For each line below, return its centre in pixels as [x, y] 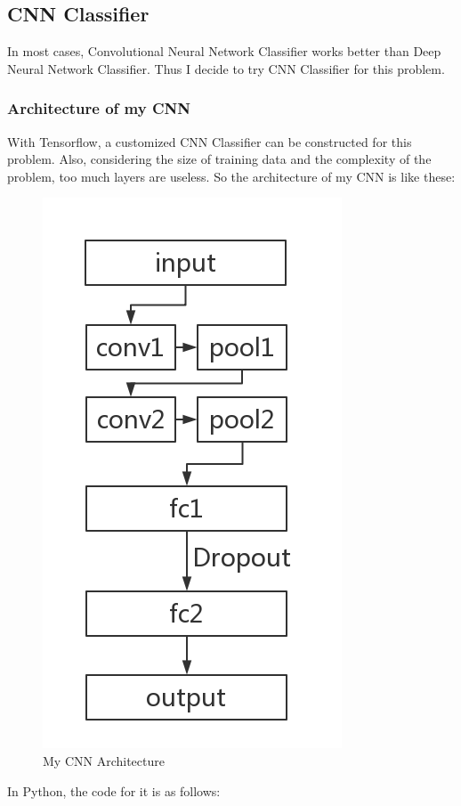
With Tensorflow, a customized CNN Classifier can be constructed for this [210, 141]
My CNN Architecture [104, 760]
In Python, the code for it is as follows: [114, 790]
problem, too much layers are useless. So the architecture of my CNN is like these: [231, 176]
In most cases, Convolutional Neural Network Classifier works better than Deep [224, 51]
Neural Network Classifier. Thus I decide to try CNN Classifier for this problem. [226, 68]
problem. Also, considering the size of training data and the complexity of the [219, 159]
